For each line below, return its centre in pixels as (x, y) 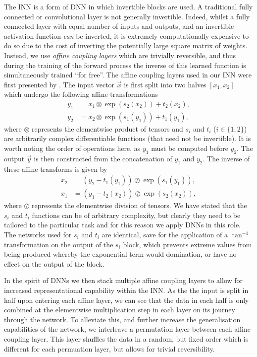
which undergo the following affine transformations (81, 94)
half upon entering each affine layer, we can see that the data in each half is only (127, 300)
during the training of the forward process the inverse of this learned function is (125, 65)
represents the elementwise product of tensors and (107, 128)
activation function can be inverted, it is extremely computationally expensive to (127, 36)
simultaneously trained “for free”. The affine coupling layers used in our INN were (128, 75)
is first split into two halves (165, 84)
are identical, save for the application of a (165, 235)
